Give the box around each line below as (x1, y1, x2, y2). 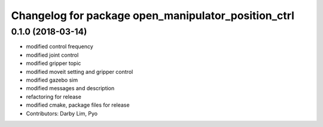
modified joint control (26, 51, 79, 58)
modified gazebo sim (26, 76, 78, 83)
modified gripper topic (26, 60, 81, 67)
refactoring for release (26, 93, 82, 100)
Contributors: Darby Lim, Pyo (26, 110, 98, 117)
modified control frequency (26, 43, 94, 50)
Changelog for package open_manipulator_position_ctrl (11, 9, 294, 22)
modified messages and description (26, 85, 115, 92)
